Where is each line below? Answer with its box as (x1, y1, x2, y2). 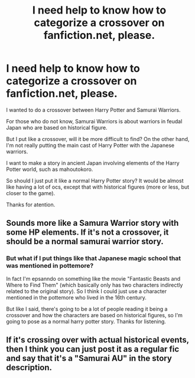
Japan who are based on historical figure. (6, 124, 108, 131)
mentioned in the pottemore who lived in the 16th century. (6, 294, 147, 301)
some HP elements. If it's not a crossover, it (6, 228, 169, 238)
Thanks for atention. (6, 201, 56, 208)
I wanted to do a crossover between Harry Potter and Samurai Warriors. (6, 106, 181, 113)
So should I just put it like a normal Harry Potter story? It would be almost (6, 177, 184, 184)
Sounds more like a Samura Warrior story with (6, 218, 179, 228)
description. (6, 363, 52, 373)
